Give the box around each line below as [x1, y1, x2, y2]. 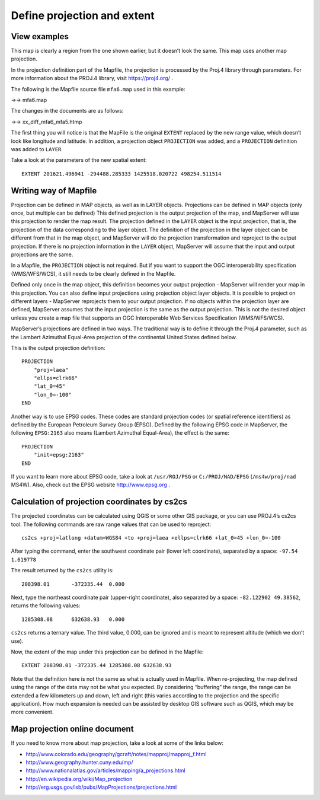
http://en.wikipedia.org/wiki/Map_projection [25, 775, 133, 782]
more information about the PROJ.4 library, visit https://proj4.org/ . [11, 75, 173, 82]
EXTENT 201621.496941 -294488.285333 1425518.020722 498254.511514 [21, 170, 222, 177]
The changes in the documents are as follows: [11, 107, 124, 114]
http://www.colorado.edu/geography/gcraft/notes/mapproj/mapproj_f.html [25, 750, 207, 757]
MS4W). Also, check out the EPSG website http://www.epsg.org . [11, 481, 170, 489]
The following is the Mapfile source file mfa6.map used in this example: [11, 85, 185, 93]
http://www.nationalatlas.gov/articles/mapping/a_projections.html [25, 767, 186, 774]
